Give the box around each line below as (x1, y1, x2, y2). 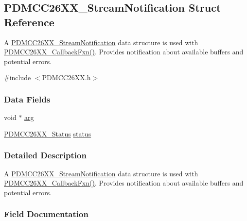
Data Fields (4, 93, 51, 105)
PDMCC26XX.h (42, 72, 91, 83)
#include (4, 72, 31, 83)
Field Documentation (4, 208, 88, 220)
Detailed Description (4, 149, 87, 161)
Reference (4, 14, 54, 29)
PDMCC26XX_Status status (4, 128, 91, 138)
